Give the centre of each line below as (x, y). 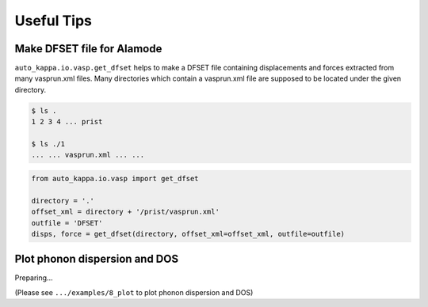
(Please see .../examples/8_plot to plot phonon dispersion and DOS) (134, 292)
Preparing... (34, 278)
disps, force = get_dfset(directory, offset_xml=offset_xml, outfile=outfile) (188, 234)
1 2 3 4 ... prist (67, 122)
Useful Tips (53, 21)
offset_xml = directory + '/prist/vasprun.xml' (125, 212)
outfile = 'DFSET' (67, 223)
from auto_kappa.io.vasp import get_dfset (115, 178)
